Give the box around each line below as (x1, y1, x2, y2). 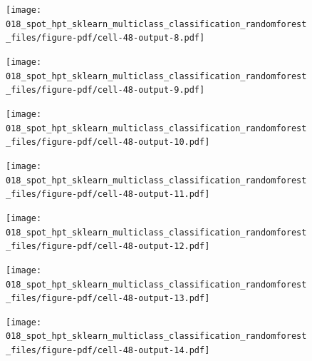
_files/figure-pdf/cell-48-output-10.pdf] (6, 137, 210, 148)
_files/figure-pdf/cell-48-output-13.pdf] (6, 293, 210, 304)
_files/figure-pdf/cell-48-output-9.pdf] (6, 85, 205, 96)
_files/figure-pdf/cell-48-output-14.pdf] (6, 345, 210, 356)
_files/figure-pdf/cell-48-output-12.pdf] (6, 241, 210, 252)
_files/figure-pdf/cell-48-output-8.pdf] (6, 33, 205, 44)
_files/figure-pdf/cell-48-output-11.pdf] (6, 189, 210, 200)
